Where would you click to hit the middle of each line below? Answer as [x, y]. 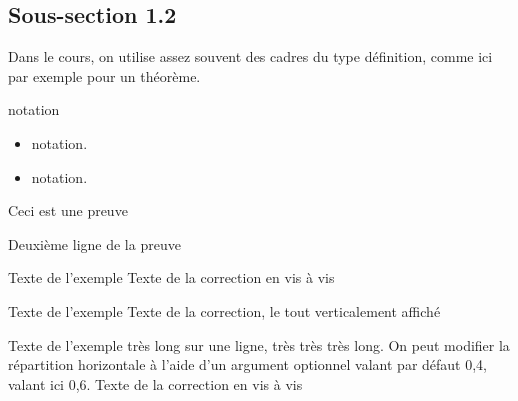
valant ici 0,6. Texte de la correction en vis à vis [155, 383]
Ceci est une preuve [68, 210]
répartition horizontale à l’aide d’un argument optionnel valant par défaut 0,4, [247, 364]
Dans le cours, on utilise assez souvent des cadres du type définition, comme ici [250, 56]
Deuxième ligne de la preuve [94, 243]
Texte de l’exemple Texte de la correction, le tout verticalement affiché [224, 310]
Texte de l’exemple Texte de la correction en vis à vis [171, 277]
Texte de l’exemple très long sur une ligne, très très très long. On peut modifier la [259, 344]
